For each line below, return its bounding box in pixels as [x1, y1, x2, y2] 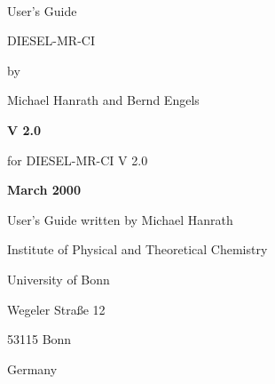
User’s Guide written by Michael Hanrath [7, 210, 233, 228]
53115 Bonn [7, 330, 72, 348]
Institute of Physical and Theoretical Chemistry [7, 240, 268, 259]
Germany [7, 359, 58, 378]
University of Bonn [7, 269, 110, 288]
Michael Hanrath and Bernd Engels [7, 91, 200, 109]
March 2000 [7, 180, 81, 199]
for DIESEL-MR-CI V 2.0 [7, 150, 148, 169]
